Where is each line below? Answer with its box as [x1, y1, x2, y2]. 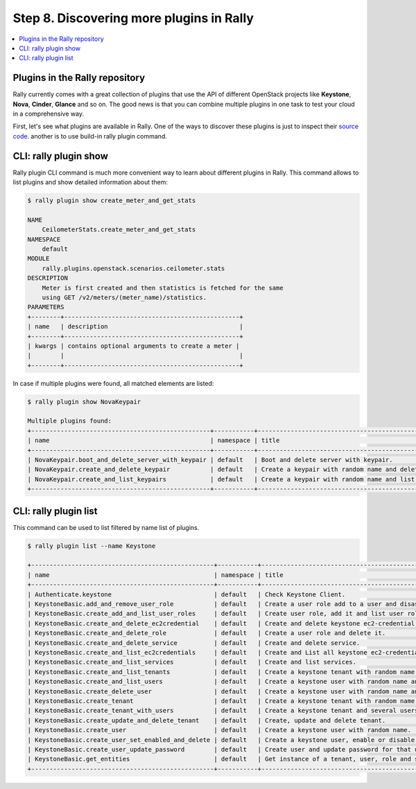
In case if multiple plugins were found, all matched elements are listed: [12, 379, 214, 387]
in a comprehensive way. [12, 109, 85, 118]
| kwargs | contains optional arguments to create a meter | [27, 342, 240, 350]
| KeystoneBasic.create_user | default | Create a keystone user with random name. [27, 726, 412, 734]
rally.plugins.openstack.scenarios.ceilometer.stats [42, 264, 225, 272]
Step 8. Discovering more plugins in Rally [12, 10, 254, 26]
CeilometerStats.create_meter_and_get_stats [42, 226, 196, 233]
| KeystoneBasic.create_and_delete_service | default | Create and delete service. [27, 639, 361, 647]
